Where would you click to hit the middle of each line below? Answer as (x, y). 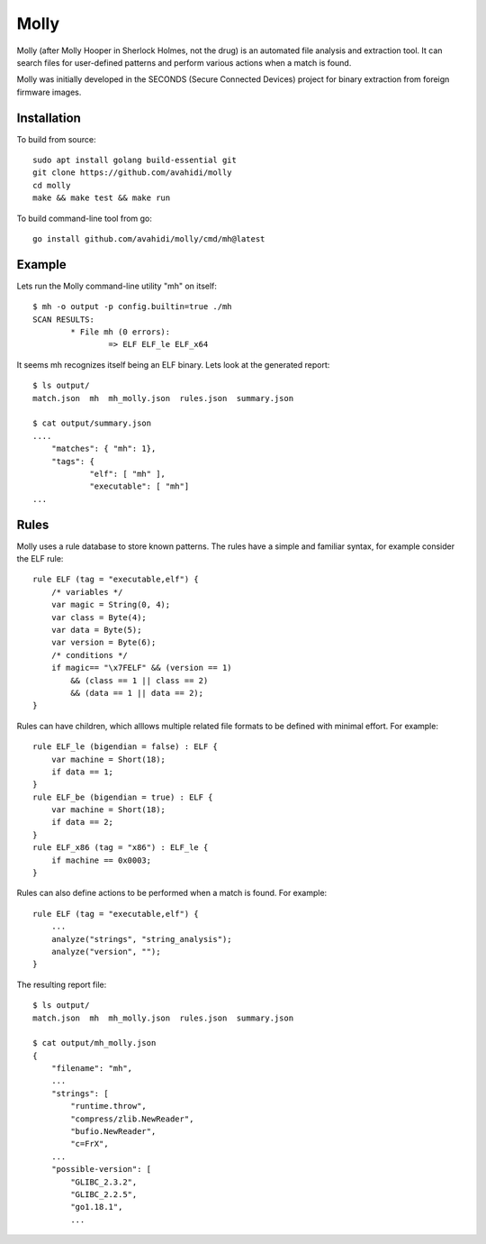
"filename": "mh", (92, 1069)
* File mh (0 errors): (121, 332)
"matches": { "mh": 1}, (103, 449)
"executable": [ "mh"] (139, 486)
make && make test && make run (102, 198)
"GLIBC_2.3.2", (104, 1182)
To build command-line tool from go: (85, 218)
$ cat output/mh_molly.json (94, 1043)
